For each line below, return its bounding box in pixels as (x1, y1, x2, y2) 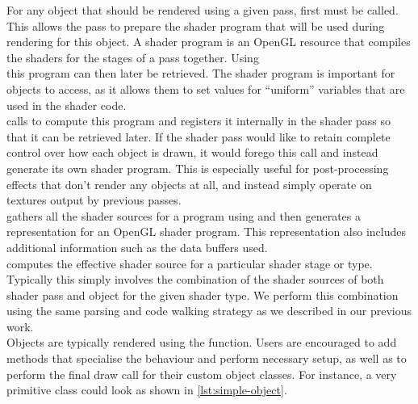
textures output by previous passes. (6, 191, 182, 208)
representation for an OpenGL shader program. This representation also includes (6, 223, 406, 240)
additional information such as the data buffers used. (6, 238, 268, 255)
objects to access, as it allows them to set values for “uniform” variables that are (6, 80, 405, 97)
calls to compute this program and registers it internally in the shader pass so (6, 112, 391, 129)
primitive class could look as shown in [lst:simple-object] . (6, 381, 287, 398)
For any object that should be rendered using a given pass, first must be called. (6, 2, 399, 18)
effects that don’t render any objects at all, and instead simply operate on (6, 175, 372, 192)
